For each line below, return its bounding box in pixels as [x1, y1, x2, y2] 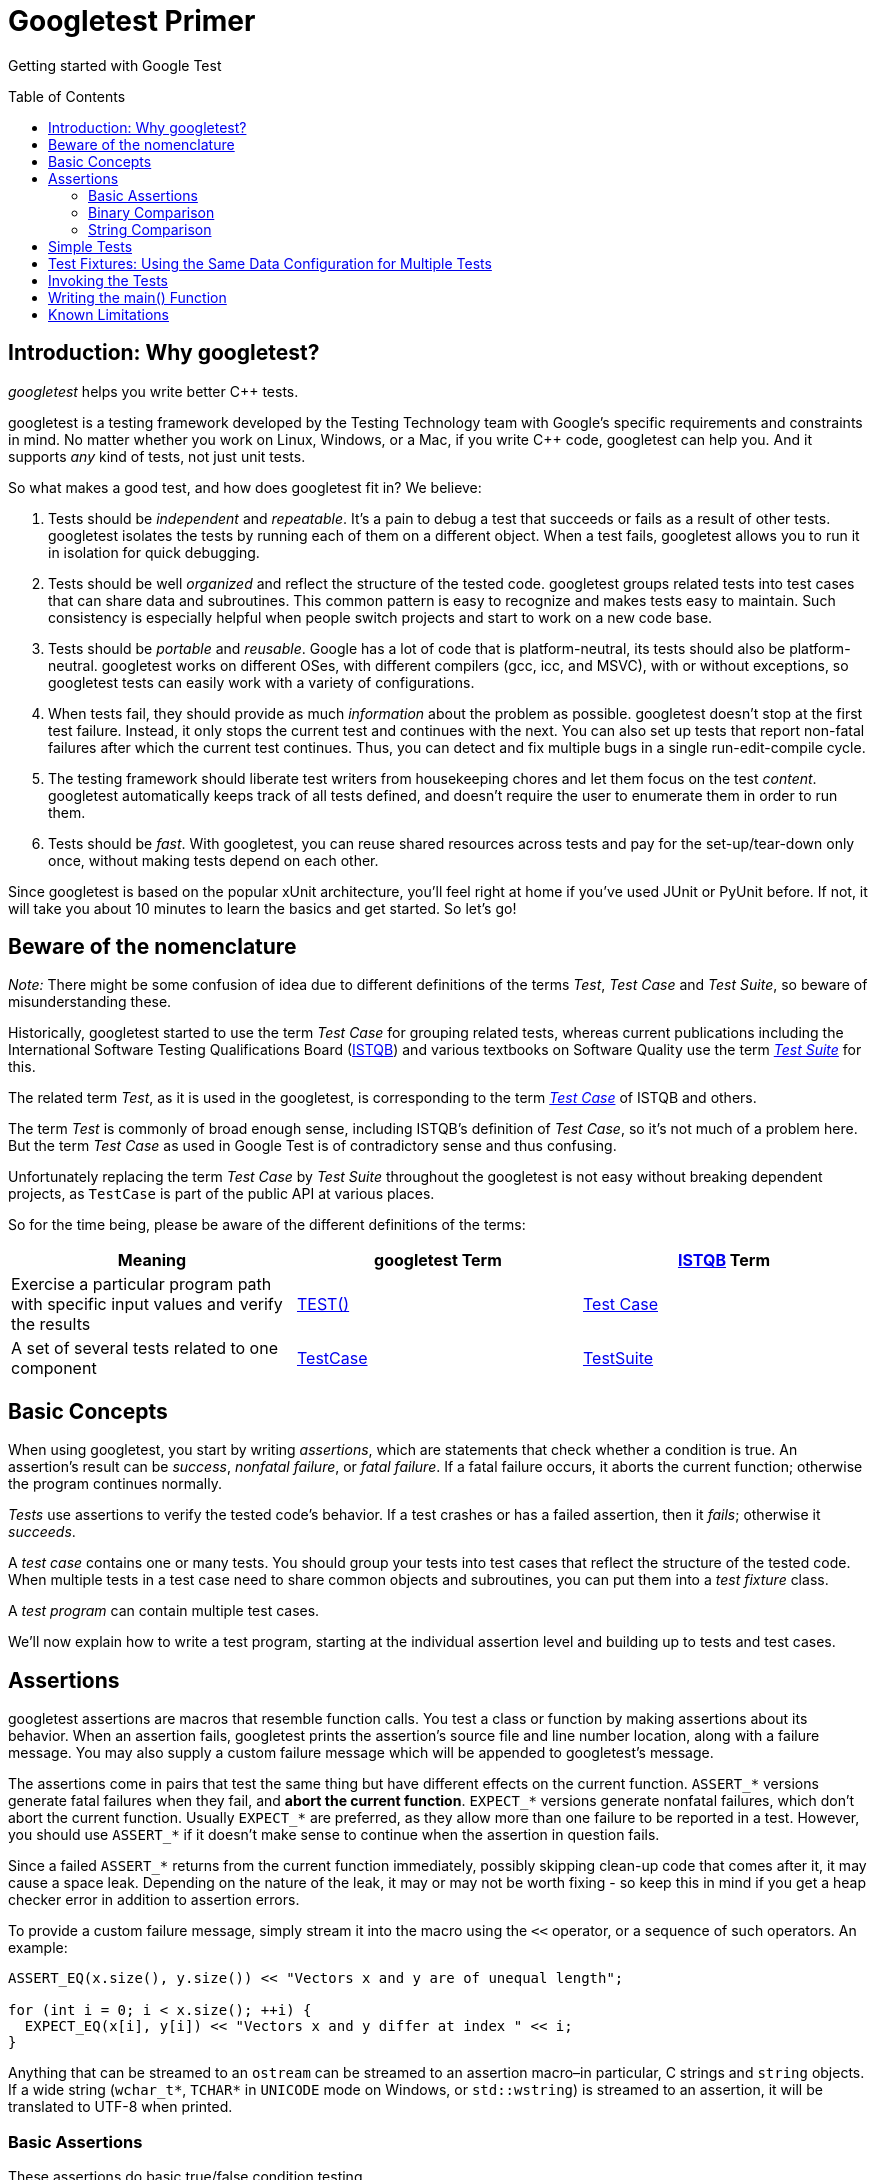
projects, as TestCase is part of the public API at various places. [8, 1185, 435, 1203]
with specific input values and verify [11, 1294, 283, 1315]
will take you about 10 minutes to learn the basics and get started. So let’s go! [8, 899, 517, 917]
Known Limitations [48, 305, 169, 323]
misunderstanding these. [8, 993, 172, 1011]
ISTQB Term [677, 1250, 770, 1271]
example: [8, 1939, 68, 1957]
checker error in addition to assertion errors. [8, 1891, 300, 1909]
